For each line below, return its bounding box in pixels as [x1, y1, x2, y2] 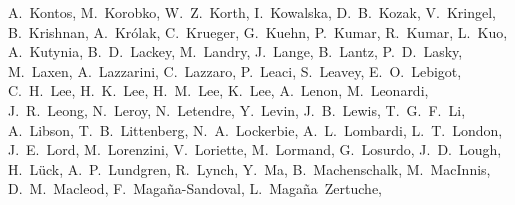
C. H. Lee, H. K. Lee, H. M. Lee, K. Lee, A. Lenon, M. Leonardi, [8, 80, 429, 101]
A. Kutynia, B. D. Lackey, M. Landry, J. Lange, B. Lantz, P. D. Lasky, [8, 41, 463, 62]
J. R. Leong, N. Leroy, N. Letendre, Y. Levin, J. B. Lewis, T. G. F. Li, [8, 99, 466, 120]
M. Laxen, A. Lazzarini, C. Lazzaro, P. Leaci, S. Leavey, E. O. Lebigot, [8, 60, 462, 81]
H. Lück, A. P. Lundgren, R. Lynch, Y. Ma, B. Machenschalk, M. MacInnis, [8, 158, 491, 179]
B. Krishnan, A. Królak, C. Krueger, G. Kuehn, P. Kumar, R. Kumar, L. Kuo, [8, 21, 508, 42]
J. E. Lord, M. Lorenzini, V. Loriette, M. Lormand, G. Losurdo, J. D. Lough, [8, 139, 502, 160]
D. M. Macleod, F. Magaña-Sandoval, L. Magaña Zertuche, [8, 178, 383, 199]
